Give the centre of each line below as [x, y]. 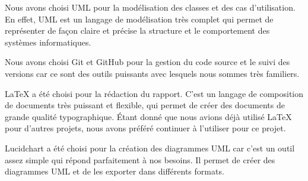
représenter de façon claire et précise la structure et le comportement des [137, 30]
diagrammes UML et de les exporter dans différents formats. [115, 171]
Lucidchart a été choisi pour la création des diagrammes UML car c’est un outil [150, 148]
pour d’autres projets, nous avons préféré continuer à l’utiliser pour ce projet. [145, 128]
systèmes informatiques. [48, 42]
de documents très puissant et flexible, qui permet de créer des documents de [145, 105]
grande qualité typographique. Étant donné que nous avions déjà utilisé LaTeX [148, 116]
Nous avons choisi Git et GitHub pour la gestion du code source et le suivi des [147, 62]
